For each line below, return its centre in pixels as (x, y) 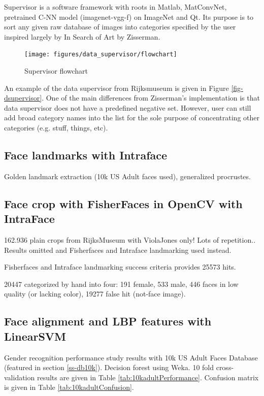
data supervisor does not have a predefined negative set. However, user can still (128, 107)
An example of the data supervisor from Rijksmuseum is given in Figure (117, 88)
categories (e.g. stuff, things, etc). (56, 127)
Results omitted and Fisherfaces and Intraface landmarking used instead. (118, 250)
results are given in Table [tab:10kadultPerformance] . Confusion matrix (148, 377)
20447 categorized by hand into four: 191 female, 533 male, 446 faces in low (121, 284)
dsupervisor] (23, 98)
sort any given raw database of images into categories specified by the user (120, 27)
